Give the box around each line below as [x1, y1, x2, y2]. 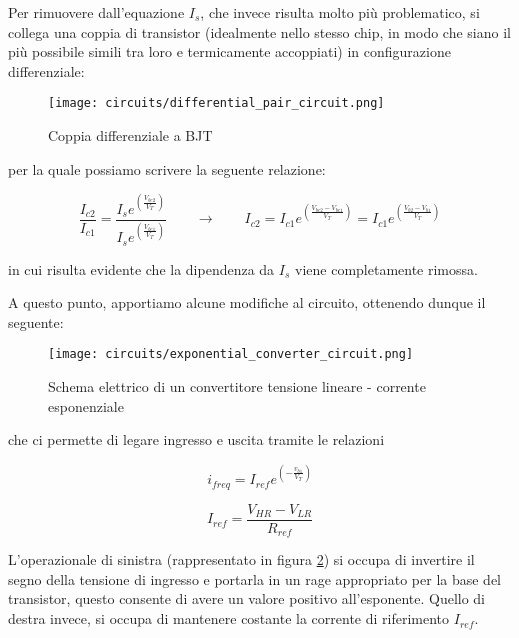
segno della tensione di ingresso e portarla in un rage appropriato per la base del [8, 568, 502, 589]
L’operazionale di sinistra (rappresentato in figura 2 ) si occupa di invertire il [8, 549, 475, 570]
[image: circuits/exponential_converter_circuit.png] [48, 347, 414, 362]
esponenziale [48, 395, 124, 416]
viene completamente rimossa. [295, 258, 478, 279]
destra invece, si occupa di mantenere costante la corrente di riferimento [8, 608, 450, 629]
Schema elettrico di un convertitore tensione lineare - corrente [48, 376, 426, 397]
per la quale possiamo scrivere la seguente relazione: [8, 158, 326, 179]
